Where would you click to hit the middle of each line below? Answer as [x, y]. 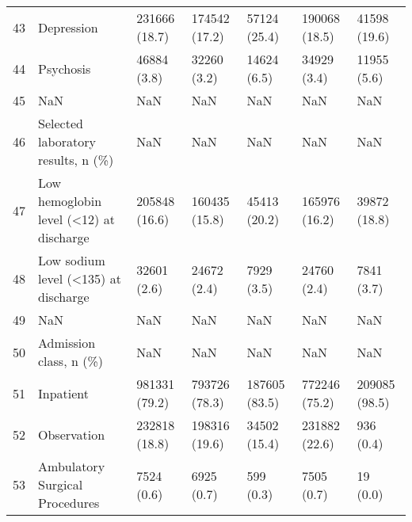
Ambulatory [72, 466]
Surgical [61, 484]
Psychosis [65, 68]
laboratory [67, 141]
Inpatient [64, 393]
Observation [72, 434]
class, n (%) [71, 361]
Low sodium [72, 260]
